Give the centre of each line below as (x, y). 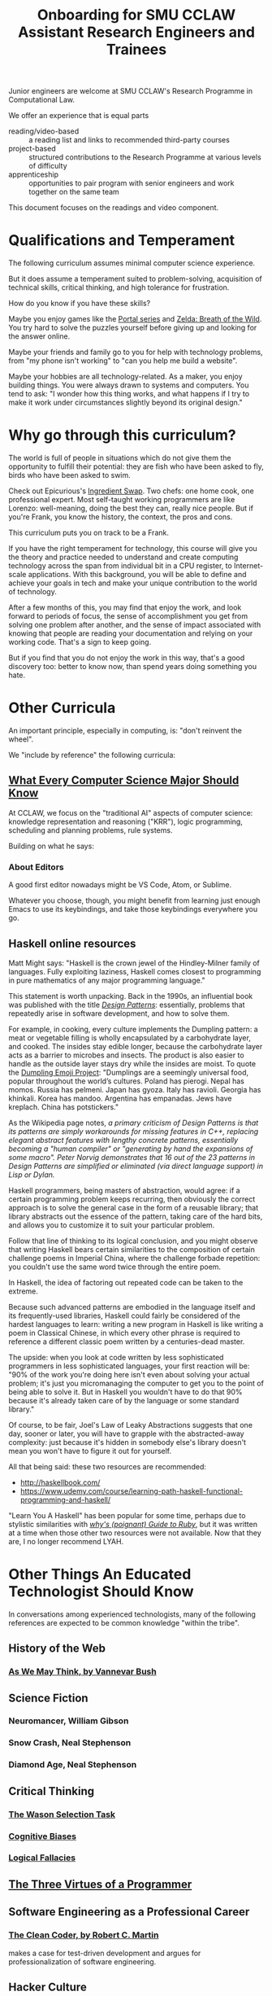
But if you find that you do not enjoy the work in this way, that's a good (127, 658)
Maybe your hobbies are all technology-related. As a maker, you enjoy (125, 377)
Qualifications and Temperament (122, 241)
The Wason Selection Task (62, 1814)
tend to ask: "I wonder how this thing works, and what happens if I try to (129, 394)
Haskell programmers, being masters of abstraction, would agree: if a (125, 1190)
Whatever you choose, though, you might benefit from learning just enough (134, 900)
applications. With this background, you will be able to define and (137, 575)
